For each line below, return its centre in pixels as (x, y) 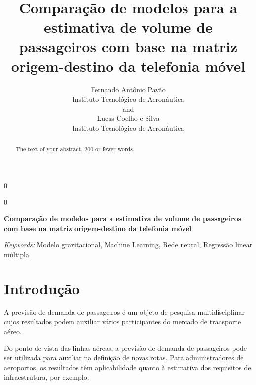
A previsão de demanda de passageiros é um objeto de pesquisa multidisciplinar (124, 312)
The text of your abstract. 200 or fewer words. (75, 149)
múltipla (17, 254)
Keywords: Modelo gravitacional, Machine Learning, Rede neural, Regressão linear (128, 245)
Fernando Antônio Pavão (128, 89)
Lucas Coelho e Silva (128, 118)
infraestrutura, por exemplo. (47, 377)
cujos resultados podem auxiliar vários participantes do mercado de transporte (123, 322)
